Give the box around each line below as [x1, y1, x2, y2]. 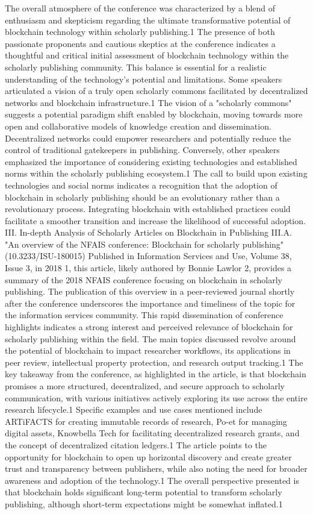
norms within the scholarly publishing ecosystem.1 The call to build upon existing [5, 167, 308, 180]
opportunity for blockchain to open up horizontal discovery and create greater [5, 450, 292, 463]
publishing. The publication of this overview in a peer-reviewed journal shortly [5, 285, 295, 298]
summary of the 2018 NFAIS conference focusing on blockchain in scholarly [5, 273, 282, 286]
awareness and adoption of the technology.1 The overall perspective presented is [5, 474, 299, 486]
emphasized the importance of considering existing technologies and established [5, 155, 297, 168]
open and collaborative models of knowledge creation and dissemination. [5, 119, 271, 132]
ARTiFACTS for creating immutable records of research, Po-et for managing [5, 415, 287, 427]
